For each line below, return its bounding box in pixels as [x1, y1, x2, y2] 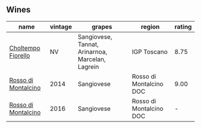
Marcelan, [77, 55, 106, 63]
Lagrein [77, 62, 99, 71]
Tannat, [77, 40, 99, 48]
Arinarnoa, [77, 47, 108, 56]
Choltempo [9, 44, 41, 52]
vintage [50, 22, 72, 31]
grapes [92, 22, 112, 31]
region [141, 22, 160, 31]
